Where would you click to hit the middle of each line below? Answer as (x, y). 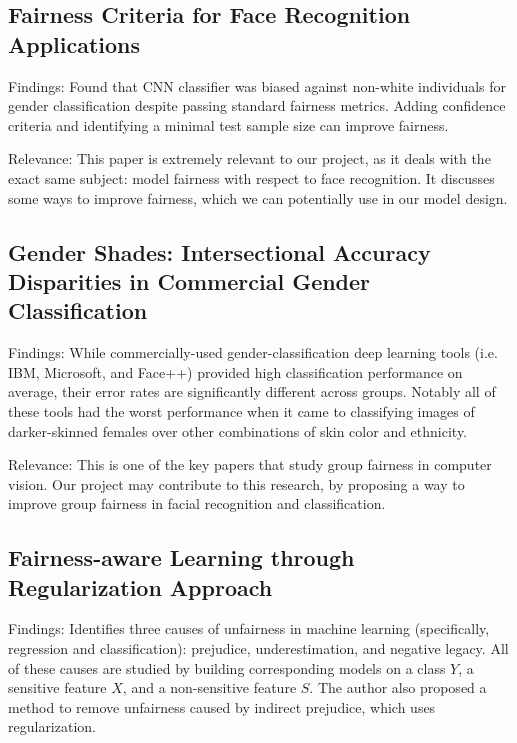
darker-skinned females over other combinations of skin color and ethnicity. (238, 430)
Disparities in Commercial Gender (189, 280)
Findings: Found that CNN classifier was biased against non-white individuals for (257, 85)
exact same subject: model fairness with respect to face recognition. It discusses (251, 177)
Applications (74, 43)
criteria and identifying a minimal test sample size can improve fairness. (228, 124)
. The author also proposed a (398, 687)
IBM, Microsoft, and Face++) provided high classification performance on (235, 371)
